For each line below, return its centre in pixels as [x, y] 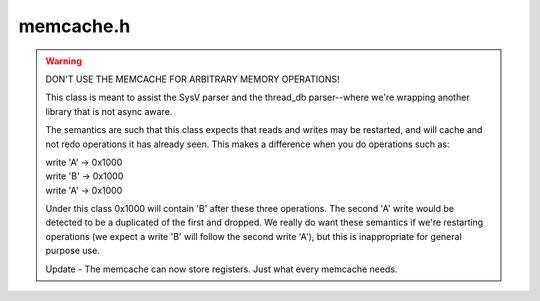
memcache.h [74, 26]
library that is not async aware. [109, 111]
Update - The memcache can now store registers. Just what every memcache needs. [221, 269]
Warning [63, 61]
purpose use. [72, 251]
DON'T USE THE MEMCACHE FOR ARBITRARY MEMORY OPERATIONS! [192, 79]
